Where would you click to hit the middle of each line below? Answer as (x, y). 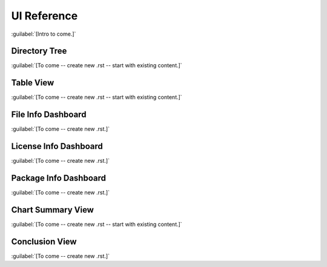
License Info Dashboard (57, 146)
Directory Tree (39, 51)
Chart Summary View (52, 210)
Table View (33, 83)
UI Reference (45, 16)
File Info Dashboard (49, 115)
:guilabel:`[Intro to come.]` (44, 34)
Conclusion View (44, 241)
